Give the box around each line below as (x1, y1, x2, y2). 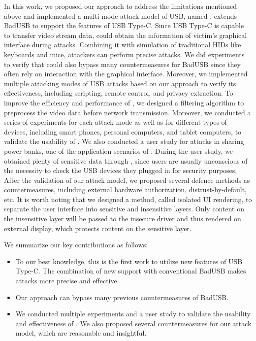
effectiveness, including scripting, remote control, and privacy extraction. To (4, 88, 233, 98)
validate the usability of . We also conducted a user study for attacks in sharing (4, 136, 244, 146)
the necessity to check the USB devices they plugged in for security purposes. (4, 165, 237, 175)
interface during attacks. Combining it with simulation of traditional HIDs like (4, 39, 241, 50)
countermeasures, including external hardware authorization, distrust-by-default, (4, 184, 247, 195)
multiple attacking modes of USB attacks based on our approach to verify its (4, 78, 236, 88)
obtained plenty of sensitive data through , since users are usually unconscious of (4, 155, 248, 166)
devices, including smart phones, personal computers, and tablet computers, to (4, 126, 242, 136)
